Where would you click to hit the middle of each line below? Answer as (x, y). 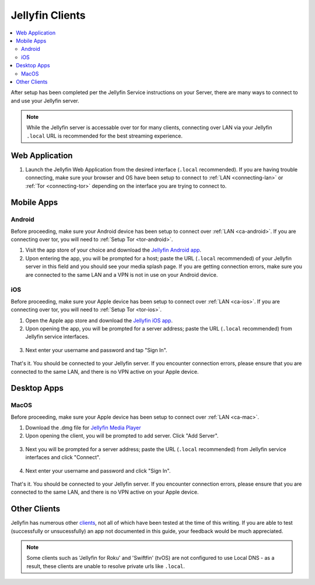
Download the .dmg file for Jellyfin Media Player (83, 428)
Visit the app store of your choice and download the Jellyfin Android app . (113, 250)
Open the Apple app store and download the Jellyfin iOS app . (99, 320)
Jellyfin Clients (48, 15)
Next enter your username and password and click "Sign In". (98, 470)
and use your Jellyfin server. (45, 101)
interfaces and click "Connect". (63, 457)
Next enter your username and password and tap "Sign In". (96, 350)
